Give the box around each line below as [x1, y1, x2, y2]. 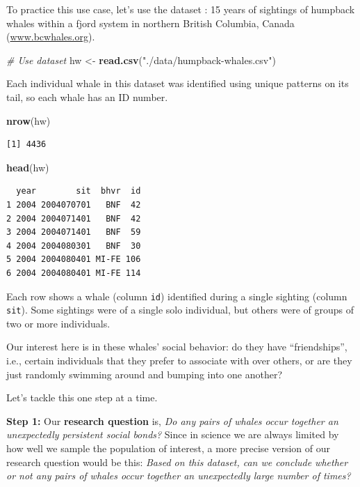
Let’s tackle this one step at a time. [6, 390, 158, 405]
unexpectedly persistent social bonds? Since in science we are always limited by [6, 427, 339, 442]
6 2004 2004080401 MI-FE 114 [6, 268, 141, 278]
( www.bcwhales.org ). [6, 29, 95, 44]
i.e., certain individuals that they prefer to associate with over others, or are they [6, 353, 352, 367]
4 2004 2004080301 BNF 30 [6, 240, 141, 251]
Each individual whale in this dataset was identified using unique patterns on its [6, 76, 349, 91]
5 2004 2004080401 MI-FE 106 [6, 254, 141, 265]
